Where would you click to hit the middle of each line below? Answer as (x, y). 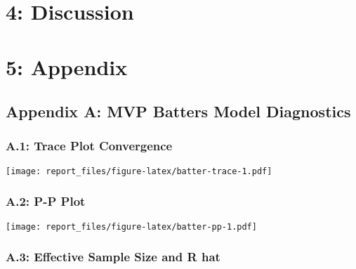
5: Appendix (67, 66)
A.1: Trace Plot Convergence (89, 146)
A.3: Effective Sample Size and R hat (113, 257)
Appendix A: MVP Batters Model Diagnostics (178, 111)
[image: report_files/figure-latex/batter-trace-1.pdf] (139, 171)
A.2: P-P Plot (46, 201)
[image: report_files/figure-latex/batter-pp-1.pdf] (131, 227)
